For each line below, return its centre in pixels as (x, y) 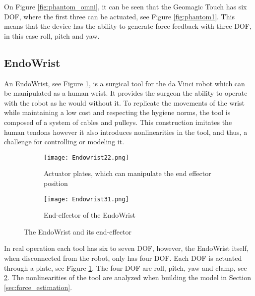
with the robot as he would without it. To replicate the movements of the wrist (124, 102)
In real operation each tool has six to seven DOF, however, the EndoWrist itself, (126, 248)
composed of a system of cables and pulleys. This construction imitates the (118, 122)
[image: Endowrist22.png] (86, 157)
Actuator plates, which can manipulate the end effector (127, 173)
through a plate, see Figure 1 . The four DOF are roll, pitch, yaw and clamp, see (126, 267)
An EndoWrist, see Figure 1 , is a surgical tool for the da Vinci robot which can (125, 83)
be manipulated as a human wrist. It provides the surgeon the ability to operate (126, 93)
